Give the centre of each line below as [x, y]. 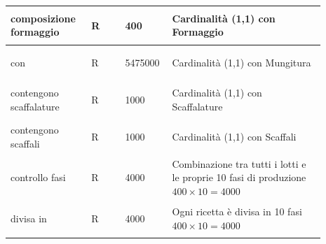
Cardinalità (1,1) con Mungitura [242, 63]
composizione [43, 18]
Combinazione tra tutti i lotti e [239, 163]
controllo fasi [38, 177]
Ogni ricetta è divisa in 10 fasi [237, 211]
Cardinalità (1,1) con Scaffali [234, 137]
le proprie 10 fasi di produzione [239, 177]
